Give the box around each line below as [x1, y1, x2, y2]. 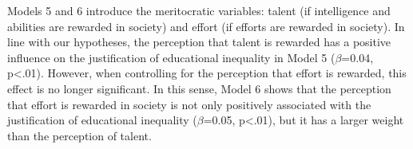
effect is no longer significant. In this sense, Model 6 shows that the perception [7, 80, 391, 96]
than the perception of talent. [7, 127, 152, 143]
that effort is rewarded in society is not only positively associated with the [7, 96, 371, 112]
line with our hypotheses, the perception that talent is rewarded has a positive [7, 33, 391, 50]
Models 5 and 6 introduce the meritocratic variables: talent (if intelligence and [7, 2, 391, 18]
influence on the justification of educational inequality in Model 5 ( [7, 49, 336, 65]
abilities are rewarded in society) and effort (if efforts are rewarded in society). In [7, 18, 405, 34]
